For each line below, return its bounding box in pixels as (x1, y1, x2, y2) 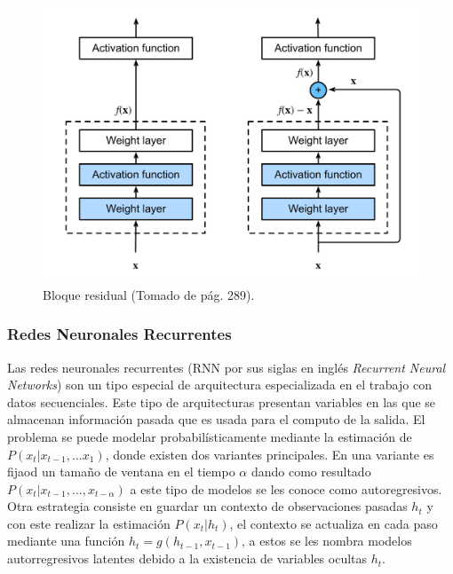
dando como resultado (250, 462, 371, 481)
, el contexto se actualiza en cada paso (229, 514, 438, 532)
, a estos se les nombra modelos (242, 531, 412, 550)
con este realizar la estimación (7, 514, 171, 532)
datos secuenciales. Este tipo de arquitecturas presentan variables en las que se (7, 392, 436, 411)
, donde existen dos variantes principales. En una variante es (105, 444, 434, 463)
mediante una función (7, 531, 125, 550)
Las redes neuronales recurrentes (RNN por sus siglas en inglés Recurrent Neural (7, 358, 446, 376)
